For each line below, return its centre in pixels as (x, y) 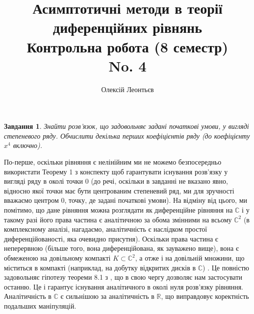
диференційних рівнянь (127, 27)
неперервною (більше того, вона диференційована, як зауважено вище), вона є (121, 248)
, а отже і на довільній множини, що (190, 258)
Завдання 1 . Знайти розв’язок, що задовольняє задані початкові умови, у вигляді (127, 126)
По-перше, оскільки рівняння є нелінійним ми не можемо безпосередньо (113, 162)
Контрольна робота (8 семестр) (127, 46)
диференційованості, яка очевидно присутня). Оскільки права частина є (111, 238)
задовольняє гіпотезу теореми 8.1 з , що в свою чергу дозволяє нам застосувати (123, 277)
